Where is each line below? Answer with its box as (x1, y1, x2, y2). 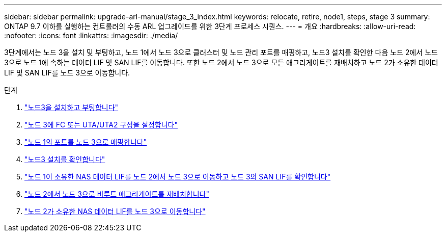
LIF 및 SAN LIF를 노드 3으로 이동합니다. (4, 68, 130, 77)
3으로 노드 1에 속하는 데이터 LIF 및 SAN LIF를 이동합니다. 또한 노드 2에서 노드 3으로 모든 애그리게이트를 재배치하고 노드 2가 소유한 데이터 (4, 58, 438, 67)
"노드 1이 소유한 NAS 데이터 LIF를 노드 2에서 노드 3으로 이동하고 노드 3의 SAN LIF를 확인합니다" (24, 172, 331, 181)
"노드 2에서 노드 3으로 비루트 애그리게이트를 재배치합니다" (24, 190, 209, 198)
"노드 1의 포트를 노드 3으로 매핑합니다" (24, 138, 147, 146)
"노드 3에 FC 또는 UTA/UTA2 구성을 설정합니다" (24, 120, 178, 129)
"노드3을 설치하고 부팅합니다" (24, 103, 119, 112)
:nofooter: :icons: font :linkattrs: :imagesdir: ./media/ (4, 31, 178, 40)
